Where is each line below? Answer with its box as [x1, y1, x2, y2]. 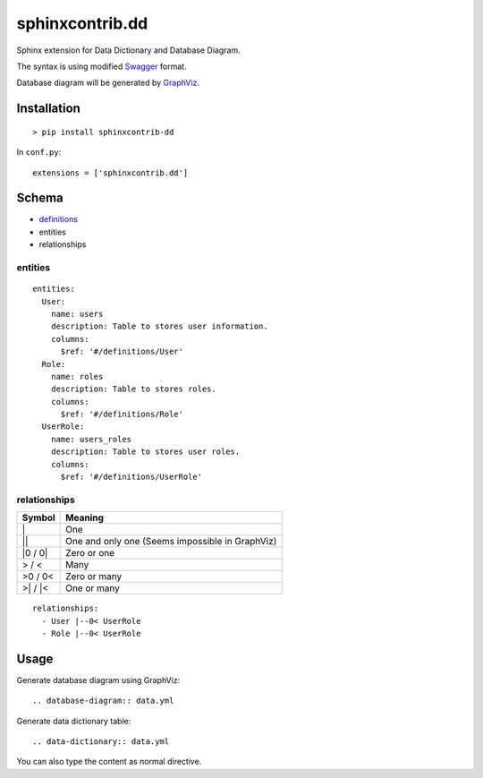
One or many [65, 582, 120, 594]
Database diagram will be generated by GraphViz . [16, 77, 200, 89]
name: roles [50, 372, 104, 381]
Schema [16, 191, 64, 206]
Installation [16, 101, 80, 116]
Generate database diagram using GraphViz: [16, 674, 181, 685]
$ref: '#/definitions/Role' [60, 409, 183, 420]
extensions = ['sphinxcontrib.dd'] [32, 167, 189, 178]
